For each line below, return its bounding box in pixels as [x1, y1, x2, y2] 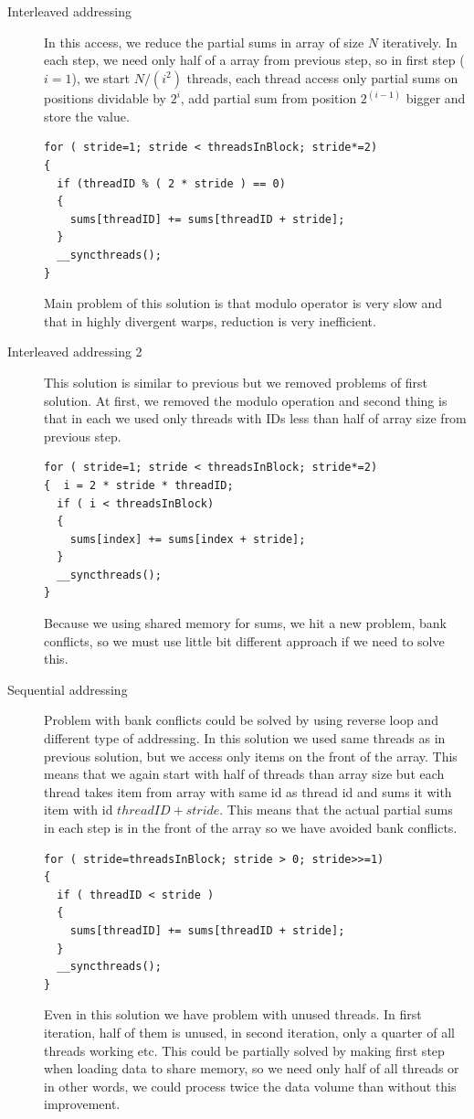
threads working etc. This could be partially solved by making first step [44, 1040, 445, 1060]
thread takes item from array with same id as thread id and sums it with [44, 782, 452, 801]
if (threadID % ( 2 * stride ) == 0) [57, 176, 286, 190]
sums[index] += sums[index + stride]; [69, 532, 306, 546]
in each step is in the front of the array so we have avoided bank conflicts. [44, 818, 458, 837]
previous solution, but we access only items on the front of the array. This [44, 746, 458, 765]
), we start [71, 68, 130, 87]
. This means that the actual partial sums [219, 800, 453, 819]
